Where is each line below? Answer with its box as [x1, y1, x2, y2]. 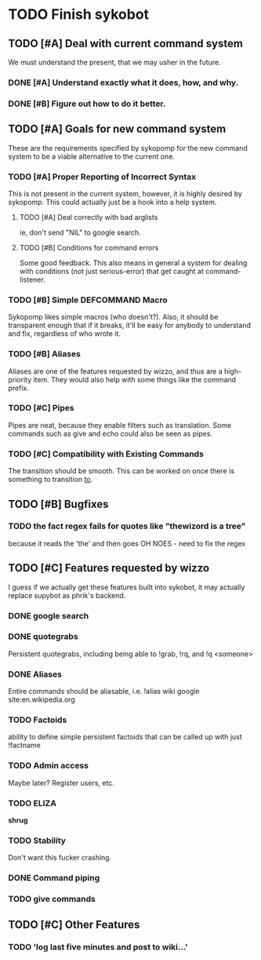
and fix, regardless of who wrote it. [8, 329, 121, 338]
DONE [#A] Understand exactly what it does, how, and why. [8, 77, 239, 88]
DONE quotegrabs [8, 631, 78, 642]
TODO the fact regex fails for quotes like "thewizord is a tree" [8, 520, 246, 531]
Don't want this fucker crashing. [8, 853, 112, 863]
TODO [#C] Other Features [8, 918, 140, 931]
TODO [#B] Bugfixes [8, 497, 109, 511]
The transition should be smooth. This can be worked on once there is [8, 466, 235, 476]
